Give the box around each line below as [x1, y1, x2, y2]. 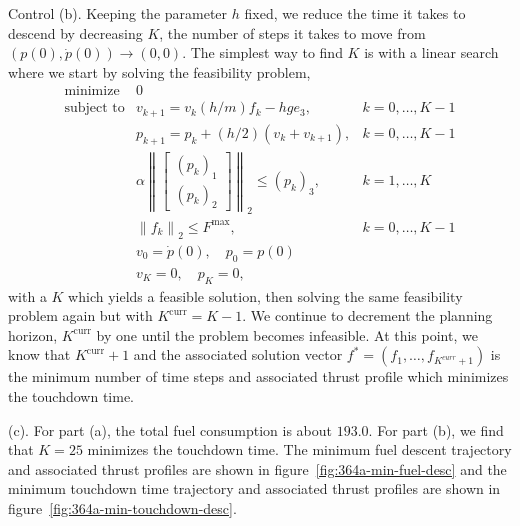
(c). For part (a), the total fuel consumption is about [8, 419, 333, 440]
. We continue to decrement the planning [242, 305, 493, 326]
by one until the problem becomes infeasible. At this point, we [96, 324, 478, 345]
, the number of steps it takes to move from [159, 22, 426, 43]
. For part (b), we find [368, 419, 504, 440]
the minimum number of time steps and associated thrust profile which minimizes [8, 366, 509, 387]
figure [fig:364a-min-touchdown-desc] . [8, 497, 237, 518]
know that [8, 344, 71, 365]
